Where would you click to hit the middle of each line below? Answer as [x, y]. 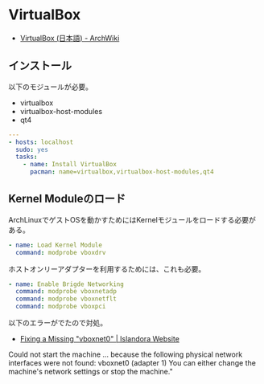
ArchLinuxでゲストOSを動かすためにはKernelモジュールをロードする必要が [132, 219]
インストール [40, 66]
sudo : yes [32, 149]
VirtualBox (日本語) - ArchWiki [70, 38]
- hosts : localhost [41, 142]
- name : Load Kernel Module [56, 245]
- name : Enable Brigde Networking [66, 284]
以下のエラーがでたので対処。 [58, 323]
